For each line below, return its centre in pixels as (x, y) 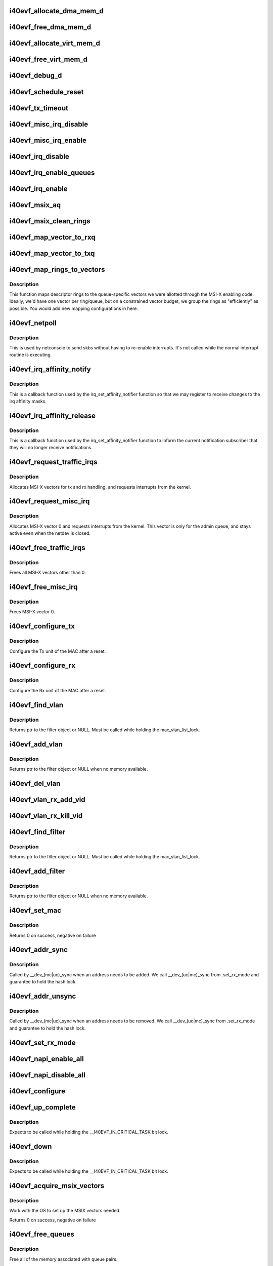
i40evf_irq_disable (39, 156)
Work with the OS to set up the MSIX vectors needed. (65, 1211)
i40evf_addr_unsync (43, 996)
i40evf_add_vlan (36, 744)
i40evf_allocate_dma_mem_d (56, 11)
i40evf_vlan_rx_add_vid (47, 799)
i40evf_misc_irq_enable (48, 140)
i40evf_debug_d (36, 76)
